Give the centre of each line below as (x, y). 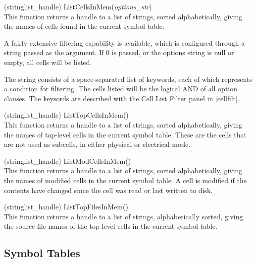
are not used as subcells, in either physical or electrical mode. (97, 144)
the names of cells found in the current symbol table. (84, 26)
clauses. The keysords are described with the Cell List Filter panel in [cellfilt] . (122, 98)
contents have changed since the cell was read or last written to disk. (108, 190)
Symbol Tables (42, 253)
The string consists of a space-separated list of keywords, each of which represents (128, 79)
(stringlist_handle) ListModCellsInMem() (68, 161)
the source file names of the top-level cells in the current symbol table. (111, 226)
